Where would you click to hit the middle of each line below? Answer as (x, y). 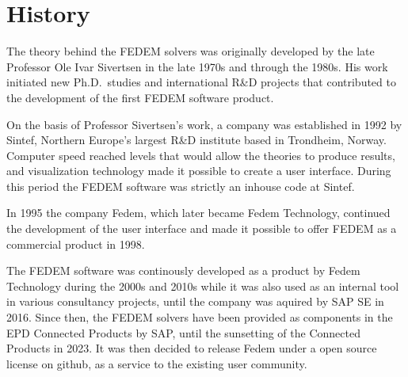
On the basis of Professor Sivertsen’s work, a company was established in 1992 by (204, 124)
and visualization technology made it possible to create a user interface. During (199, 171)
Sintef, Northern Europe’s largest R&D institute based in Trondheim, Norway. (196, 140)
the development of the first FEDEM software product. (140, 97)
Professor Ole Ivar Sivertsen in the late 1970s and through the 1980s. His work (197, 66)
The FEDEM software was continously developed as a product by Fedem (183, 270)
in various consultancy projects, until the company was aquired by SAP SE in (195, 301)
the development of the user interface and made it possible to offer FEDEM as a (202, 228)
